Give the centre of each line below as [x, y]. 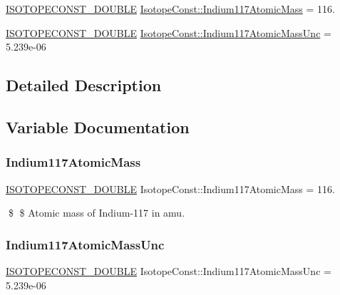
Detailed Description [84, 85]
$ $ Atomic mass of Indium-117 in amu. [97, 213]
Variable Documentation [98, 126]
